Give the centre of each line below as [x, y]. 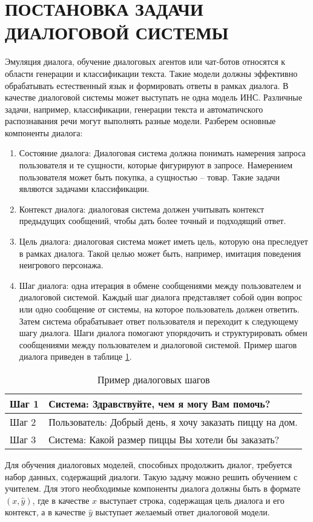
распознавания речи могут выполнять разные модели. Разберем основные [140, 121]
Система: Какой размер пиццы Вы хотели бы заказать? [164, 439]
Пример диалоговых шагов [153, 379]
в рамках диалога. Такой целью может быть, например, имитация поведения [160, 253]
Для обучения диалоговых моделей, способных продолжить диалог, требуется [149, 464]
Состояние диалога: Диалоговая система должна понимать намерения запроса [162, 153]
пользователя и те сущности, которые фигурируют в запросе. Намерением [156, 165]
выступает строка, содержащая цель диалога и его [192, 500]
